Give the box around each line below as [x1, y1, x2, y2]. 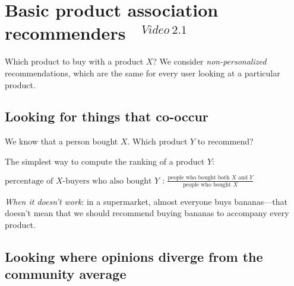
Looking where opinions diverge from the [5, 247, 263, 265]
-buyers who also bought [62, 176, 152, 185]
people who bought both [167, 175, 230, 181]
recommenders [5, 21, 126, 45]
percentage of [5, 176, 53, 185]
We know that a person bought [5, 135, 118, 147]
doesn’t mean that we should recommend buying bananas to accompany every [5, 207, 289, 219]
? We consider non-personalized [153, 55, 267, 68]
